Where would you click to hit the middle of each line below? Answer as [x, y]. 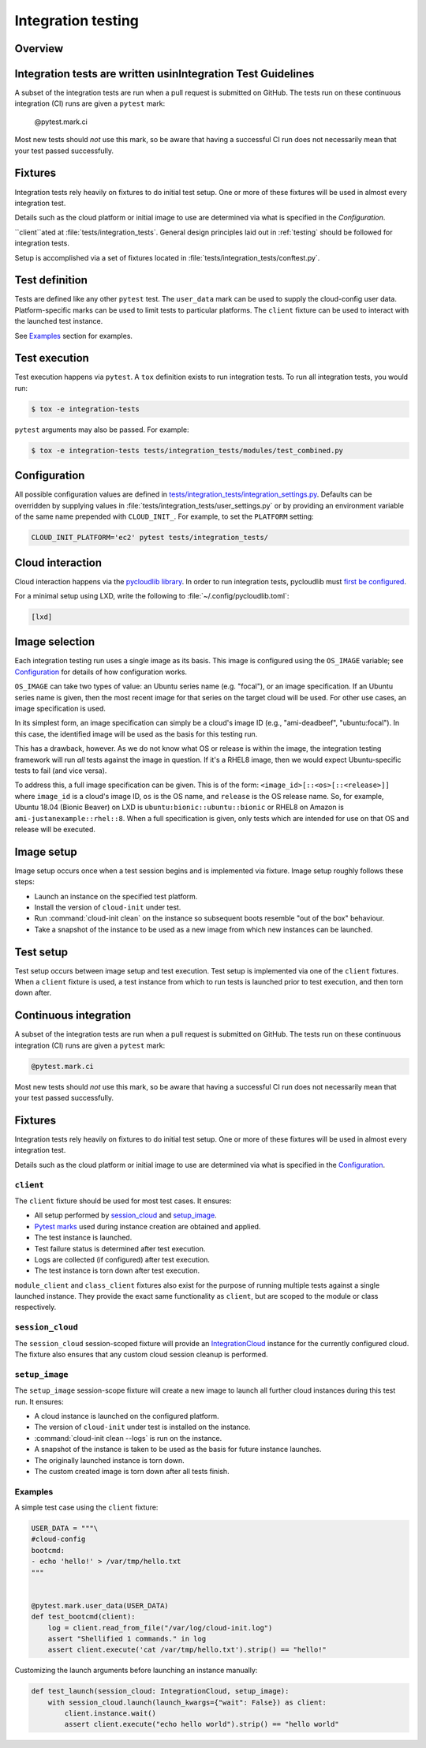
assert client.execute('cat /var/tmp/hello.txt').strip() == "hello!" [187, 1650]
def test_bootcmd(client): [83, 1617]
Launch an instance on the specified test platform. [116, 896]
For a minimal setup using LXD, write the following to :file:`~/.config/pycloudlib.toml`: [152, 595]
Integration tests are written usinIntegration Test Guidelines [164, 74]
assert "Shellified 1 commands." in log [127, 1639]
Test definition [51, 280]
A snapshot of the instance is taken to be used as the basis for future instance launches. [178, 1450]
